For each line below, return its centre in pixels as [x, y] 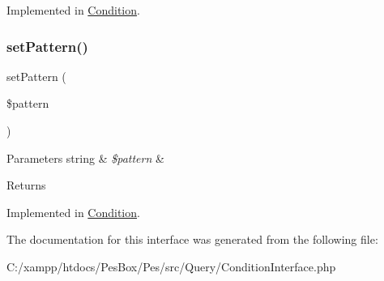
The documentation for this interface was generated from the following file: [192, 239]
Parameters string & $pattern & [85, 158]
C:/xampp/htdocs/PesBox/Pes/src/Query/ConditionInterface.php [171, 266]
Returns [26, 185]
